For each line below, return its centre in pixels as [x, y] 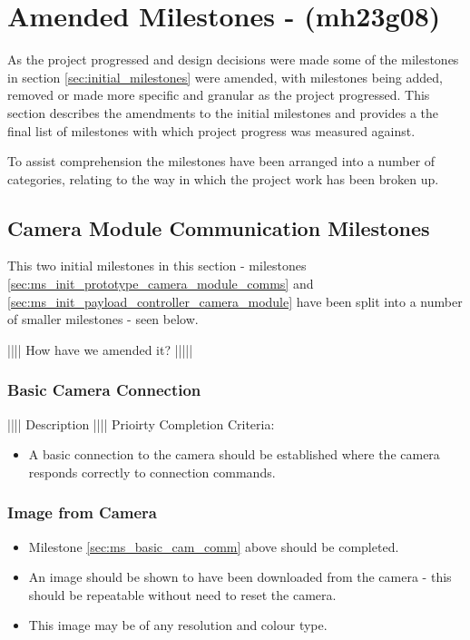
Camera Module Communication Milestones [219, 227]
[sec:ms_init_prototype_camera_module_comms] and [161, 284]
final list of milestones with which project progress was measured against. [211, 130]
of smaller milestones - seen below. [103, 319]
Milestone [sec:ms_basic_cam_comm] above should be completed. [214, 546]
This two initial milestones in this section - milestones [157, 266]
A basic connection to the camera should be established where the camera [234, 454]
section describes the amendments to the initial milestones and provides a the [223, 112]
